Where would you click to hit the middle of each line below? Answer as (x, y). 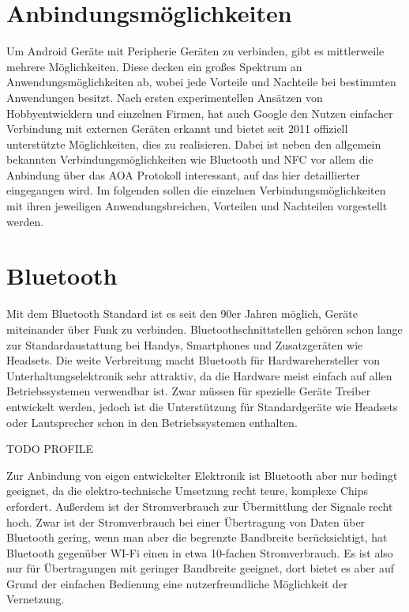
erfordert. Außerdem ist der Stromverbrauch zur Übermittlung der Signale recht (200, 506)
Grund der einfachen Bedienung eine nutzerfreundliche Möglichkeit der (177, 583)
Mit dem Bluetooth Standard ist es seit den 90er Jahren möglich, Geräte (182, 314)
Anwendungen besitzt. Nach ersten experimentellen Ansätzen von (165, 97)
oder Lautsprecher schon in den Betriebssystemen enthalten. (152, 422)
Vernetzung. (36, 599)
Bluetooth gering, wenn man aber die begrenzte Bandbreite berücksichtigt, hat (197, 537)
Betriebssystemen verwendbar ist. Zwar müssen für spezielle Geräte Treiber (189, 391)
